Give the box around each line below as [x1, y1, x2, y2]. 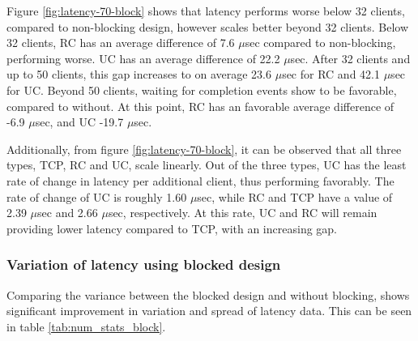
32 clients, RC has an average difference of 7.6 [6, 34, 235, 51]
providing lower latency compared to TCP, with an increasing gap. [6, 220, 338, 237]
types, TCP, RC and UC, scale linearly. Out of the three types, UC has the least [6, 156, 407, 173]
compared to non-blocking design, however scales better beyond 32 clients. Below [6, 18, 409, 35]
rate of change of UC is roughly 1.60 [6, 188, 187, 205]
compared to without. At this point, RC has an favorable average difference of [6, 97, 395, 114]
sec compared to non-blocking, [245, 34, 396, 51]
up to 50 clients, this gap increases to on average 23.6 [6, 66, 272, 83]
